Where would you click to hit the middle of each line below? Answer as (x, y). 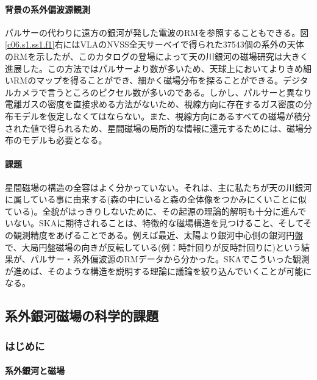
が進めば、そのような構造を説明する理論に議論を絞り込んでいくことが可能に (158, 271)
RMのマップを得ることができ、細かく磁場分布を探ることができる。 (148, 80)
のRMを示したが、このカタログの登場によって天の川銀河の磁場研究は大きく (157, 56)
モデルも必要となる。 (64, 140)
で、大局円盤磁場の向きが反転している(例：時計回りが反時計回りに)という (153, 247)
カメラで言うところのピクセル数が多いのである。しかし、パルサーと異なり (162, 92)
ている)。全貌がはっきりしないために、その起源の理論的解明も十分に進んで (156, 211)
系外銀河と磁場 (35, 371)
